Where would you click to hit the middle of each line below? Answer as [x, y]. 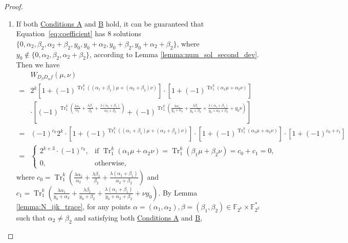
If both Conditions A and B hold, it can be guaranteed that [110, 23]
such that [31, 217]
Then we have [38, 65]
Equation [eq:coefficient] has [61, 33]
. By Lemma [178, 192]
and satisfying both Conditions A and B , [138, 217]
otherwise [110, 163]
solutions [127, 33]
